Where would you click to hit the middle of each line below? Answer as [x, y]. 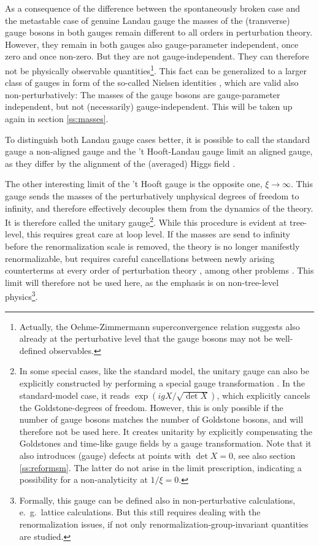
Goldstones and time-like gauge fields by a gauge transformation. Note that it [165, 443]
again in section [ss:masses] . [57, 118]
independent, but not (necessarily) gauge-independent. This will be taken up [149, 106]
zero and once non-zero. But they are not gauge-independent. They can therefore [157, 56]
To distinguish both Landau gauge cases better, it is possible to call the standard [158, 139]
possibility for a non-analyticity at [83, 479]
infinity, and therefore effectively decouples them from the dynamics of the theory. [159, 208]
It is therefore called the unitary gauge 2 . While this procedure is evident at [146, 221]
